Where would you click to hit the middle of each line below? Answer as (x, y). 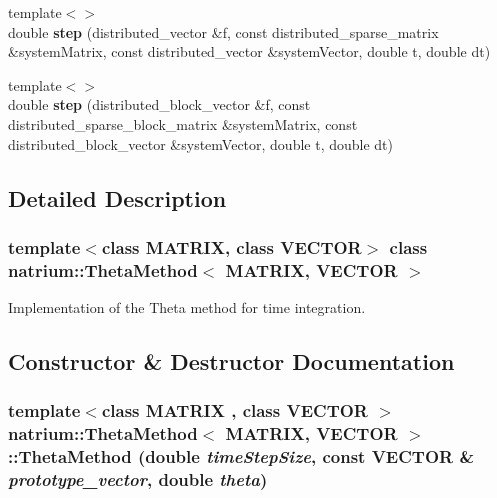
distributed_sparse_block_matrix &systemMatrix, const (183, 123)
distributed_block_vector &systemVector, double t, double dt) (200, 143)
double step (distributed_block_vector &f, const (159, 104)
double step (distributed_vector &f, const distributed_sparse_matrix (223, 31)
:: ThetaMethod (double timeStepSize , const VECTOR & (241, 456)
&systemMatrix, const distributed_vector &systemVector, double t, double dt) (249, 51)
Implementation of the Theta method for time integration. (187, 307)
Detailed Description (117, 197)
